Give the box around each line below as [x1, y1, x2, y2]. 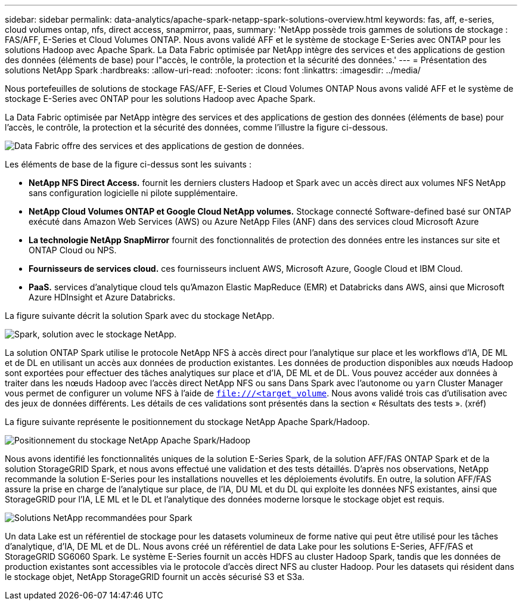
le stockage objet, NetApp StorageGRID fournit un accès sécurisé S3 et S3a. [5, 572, 304, 582]
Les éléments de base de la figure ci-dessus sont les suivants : [5, 159, 251, 169]
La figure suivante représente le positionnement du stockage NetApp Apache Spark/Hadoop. [5, 417, 370, 427]
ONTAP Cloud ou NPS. [29, 245, 117, 255]
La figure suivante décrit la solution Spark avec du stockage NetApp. [5, 311, 275, 321]
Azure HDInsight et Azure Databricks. [29, 292, 175, 302]
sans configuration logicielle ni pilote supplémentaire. [29, 188, 238, 198]
